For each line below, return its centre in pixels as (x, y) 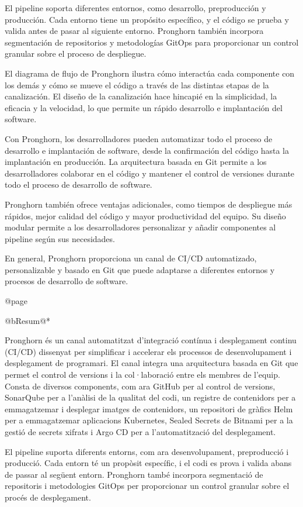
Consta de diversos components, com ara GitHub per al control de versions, (140, 386)
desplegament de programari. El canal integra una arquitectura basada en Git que (151, 363)
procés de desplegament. (48, 497)
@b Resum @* (28, 320)
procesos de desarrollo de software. (67, 281)
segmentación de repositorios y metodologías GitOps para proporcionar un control (152, 42)
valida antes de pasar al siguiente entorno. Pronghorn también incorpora (134, 31)
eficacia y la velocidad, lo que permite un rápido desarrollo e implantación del (144, 107)
